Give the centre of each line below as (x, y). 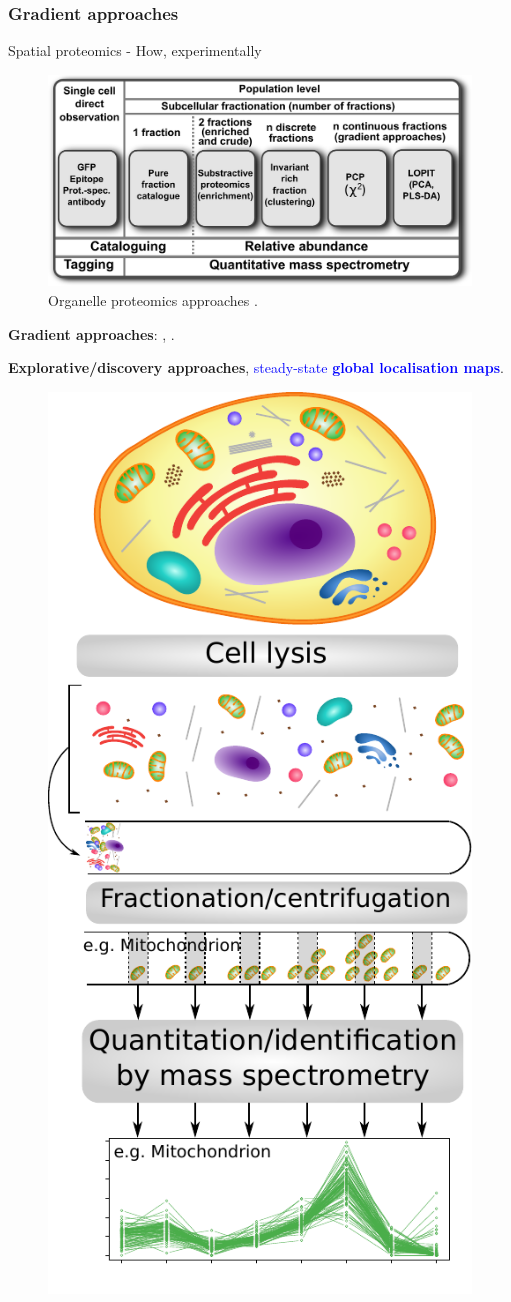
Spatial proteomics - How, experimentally (135, 50)
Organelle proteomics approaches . (153, 299)
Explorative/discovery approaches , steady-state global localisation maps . (256, 367)
